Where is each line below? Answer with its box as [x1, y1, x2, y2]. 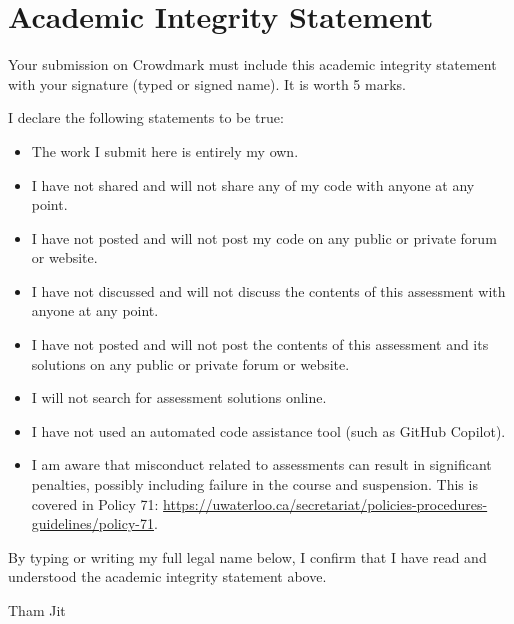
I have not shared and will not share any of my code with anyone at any [31, 174, 475, 195]
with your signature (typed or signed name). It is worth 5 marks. [8, 73, 406, 94]
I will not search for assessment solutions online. [31, 387, 327, 408]
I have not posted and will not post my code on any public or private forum [31, 227, 497, 248]
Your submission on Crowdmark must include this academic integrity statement [8, 54, 497, 75]
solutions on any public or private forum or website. [31, 353, 350, 374]
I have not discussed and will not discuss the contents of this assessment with [31, 280, 506, 301]
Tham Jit [8, 600, 66, 620]
